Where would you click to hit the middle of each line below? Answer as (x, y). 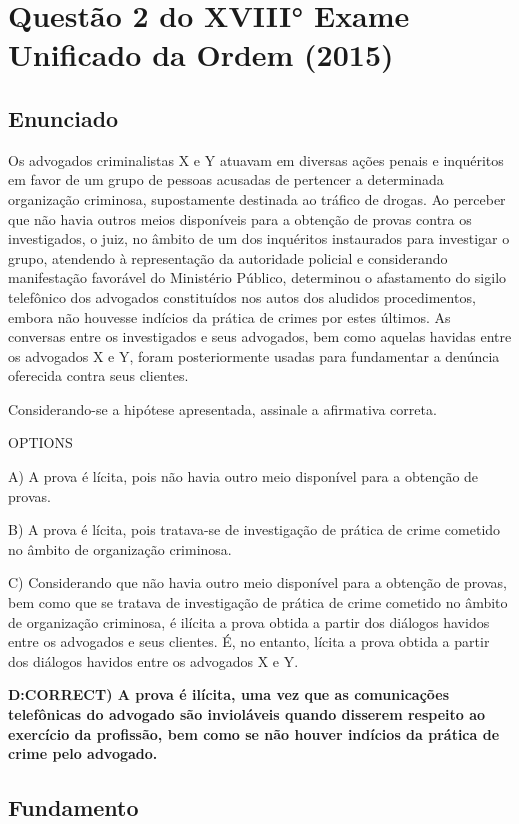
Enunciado (63, 117)
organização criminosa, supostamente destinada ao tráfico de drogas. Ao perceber (257, 198)
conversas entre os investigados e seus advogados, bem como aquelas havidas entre (260, 336)
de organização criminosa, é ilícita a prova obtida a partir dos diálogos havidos (249, 621)
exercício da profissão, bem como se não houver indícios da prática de (254, 733)
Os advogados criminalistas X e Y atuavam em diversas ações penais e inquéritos (256, 159)
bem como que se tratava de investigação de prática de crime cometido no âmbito (258, 602)
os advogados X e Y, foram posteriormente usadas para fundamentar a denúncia (254, 355)
